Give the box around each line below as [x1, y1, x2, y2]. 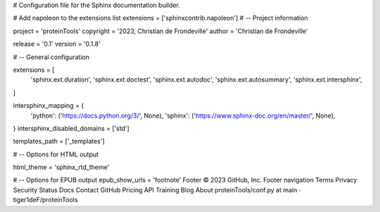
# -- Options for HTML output [13, 150, 99, 158]
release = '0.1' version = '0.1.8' [13, 39, 101, 49]
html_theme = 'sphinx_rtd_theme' [13, 163, 110, 172]
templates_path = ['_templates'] [13, 137, 105, 146]
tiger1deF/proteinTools [13, 196, 78, 204]
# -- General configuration [13, 53, 89, 61]
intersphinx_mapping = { [13, 101, 84, 110]
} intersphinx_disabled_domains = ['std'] [13, 124, 129, 132]
